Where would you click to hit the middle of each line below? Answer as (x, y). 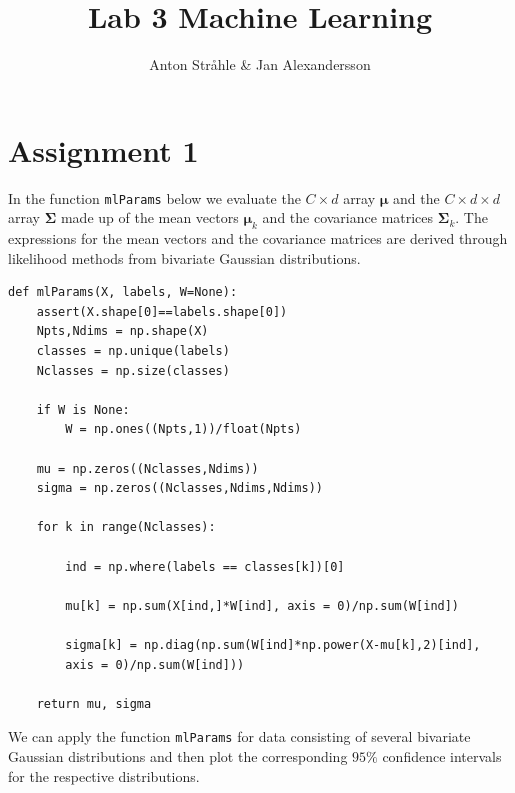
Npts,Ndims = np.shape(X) (122, 331)
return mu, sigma (94, 703)
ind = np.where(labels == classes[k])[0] (205, 566)
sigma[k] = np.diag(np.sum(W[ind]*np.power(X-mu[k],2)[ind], (273, 644)
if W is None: (83, 409)
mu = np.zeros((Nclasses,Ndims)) (147, 468)
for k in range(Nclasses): (126, 527)
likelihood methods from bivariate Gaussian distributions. (184, 257)
